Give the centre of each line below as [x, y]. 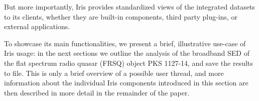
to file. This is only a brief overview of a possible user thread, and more [114, 73]
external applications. [37, 26]
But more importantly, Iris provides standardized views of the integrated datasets [129, 7]
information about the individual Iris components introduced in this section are [126, 83]
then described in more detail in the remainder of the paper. [97, 92]
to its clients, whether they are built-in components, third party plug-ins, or [121, 16]
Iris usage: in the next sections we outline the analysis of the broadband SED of [127, 53]
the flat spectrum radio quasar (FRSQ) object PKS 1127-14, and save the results [128, 63]
